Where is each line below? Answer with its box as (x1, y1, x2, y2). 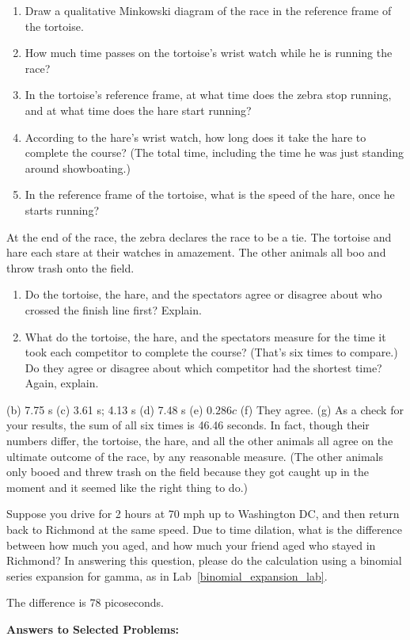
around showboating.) (25, 159, 131, 176)
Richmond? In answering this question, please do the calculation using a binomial (6, 552, 402, 569)
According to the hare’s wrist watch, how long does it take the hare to (25, 128, 366, 145)
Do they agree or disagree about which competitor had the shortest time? (25, 359, 382, 375)
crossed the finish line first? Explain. (25, 301, 202, 318)
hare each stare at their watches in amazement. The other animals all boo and (6, 244, 386, 261)
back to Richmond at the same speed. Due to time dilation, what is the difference (6, 521, 402, 538)
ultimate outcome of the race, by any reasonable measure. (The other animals (6, 448, 383, 464)
